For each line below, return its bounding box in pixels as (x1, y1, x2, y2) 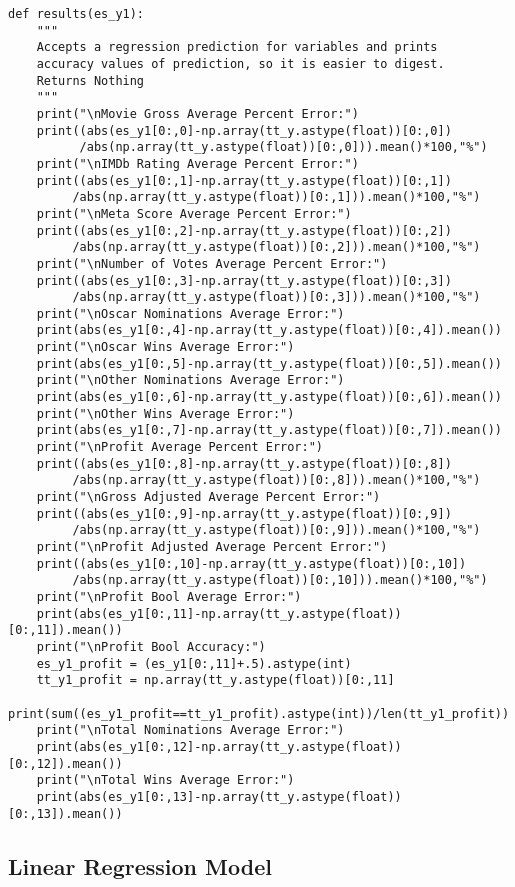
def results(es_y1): (8, 7, 145, 21)
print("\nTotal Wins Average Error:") (36, 773, 295, 788)
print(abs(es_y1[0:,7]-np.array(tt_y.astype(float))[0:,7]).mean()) (36, 423, 502, 438)
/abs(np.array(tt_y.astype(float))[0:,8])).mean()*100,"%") (72, 473, 481, 488)
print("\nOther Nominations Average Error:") (36, 373, 345, 388)
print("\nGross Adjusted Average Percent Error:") (36, 490, 381, 505)
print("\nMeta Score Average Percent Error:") (36, 206, 352, 221)
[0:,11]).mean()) (8, 623, 123, 638)
